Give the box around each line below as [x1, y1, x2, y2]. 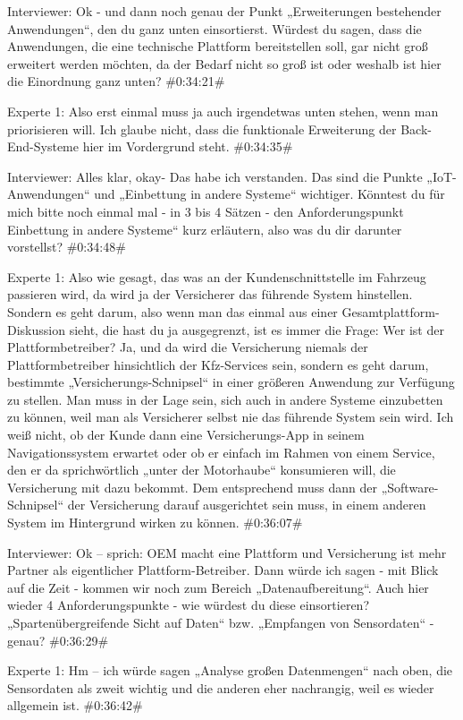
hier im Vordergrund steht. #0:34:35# [82, 137, 293, 156]
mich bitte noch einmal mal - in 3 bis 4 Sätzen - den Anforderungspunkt [7, 201, 404, 220]
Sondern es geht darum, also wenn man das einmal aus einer [7, 302, 338, 321]
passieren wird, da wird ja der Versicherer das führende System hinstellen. [7, 285, 413, 304]
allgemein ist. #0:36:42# [7, 696, 143, 715]
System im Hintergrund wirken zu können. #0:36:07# [7, 513, 303, 532]
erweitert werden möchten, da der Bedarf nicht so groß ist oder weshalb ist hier [7, 54, 442, 73]
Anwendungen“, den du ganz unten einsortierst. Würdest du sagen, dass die [7, 19, 422, 38]
